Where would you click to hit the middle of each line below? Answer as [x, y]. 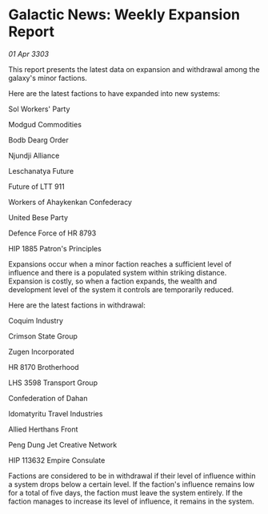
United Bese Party [38, 217]
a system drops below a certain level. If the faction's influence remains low [131, 484]
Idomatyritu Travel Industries [56, 413]
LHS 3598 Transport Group [53, 383]
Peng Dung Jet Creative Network [63, 444]
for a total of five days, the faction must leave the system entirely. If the [126, 492]
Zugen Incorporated [41, 351]
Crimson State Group [43, 336]
